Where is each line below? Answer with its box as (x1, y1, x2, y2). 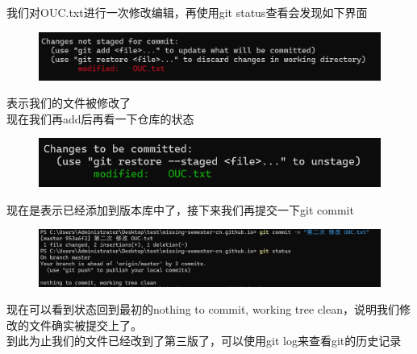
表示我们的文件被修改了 (6, 94, 131, 111)
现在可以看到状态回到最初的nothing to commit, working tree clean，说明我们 (6, 301, 399, 318)
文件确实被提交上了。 (28, 316, 142, 333)
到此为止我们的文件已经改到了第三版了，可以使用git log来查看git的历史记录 (6, 332, 402, 349)
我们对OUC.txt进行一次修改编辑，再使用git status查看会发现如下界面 (6, 4, 368, 20)
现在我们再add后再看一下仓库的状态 (6, 110, 194, 127)
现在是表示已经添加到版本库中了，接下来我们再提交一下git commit (6, 201, 354, 218)
